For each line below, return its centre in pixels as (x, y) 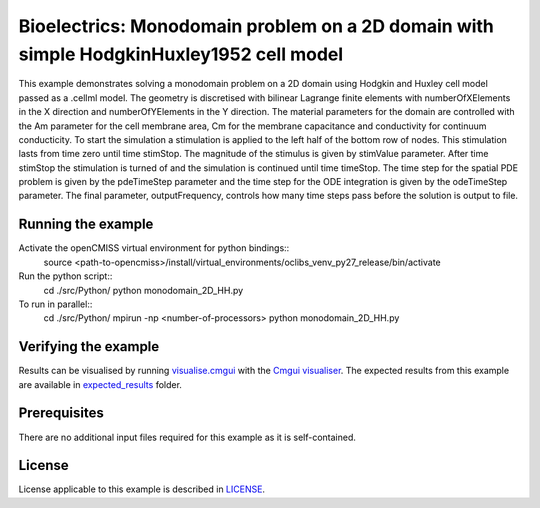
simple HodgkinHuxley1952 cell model (181, 54)
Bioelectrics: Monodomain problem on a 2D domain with (256, 26)
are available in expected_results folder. (100, 384)
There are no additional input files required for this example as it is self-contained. (187, 437)
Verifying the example (89, 346)
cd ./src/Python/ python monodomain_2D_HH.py (143, 290)
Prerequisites (61, 413)
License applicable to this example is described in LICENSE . (141, 489)
